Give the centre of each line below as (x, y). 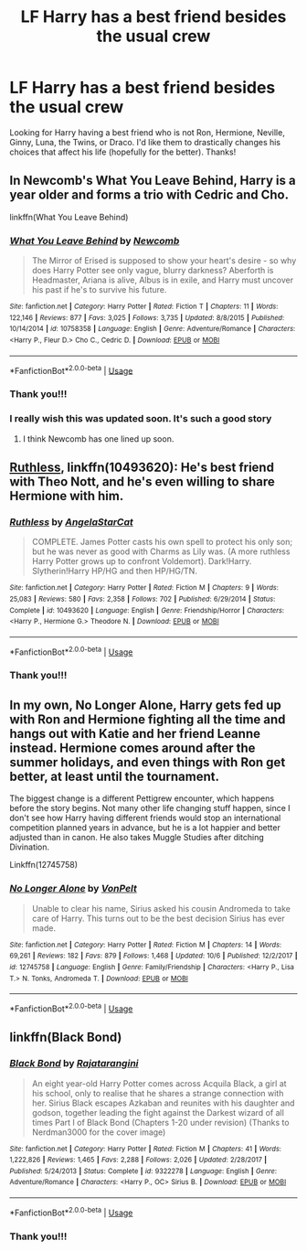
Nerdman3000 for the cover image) (99, 1132)
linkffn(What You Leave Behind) (69, 217)
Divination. (30, 847)
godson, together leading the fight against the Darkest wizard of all (158, 1112)
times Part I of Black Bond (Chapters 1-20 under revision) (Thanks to (160, 1122)
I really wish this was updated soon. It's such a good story (141, 419)
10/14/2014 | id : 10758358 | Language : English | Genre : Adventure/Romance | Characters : (153, 329)
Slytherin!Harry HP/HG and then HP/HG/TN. (115, 571)
